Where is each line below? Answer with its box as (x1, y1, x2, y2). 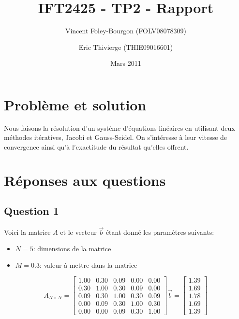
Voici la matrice (4, 227, 51, 237)
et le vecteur (60, 227, 97, 237)
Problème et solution (4, 94, 147, 114)
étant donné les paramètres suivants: (105, 227, 214, 237)
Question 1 (4, 203, 59, 218)
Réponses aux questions (4, 170, 166, 190)
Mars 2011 (110, 58, 141, 68)
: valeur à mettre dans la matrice (39, 259, 137, 270)
